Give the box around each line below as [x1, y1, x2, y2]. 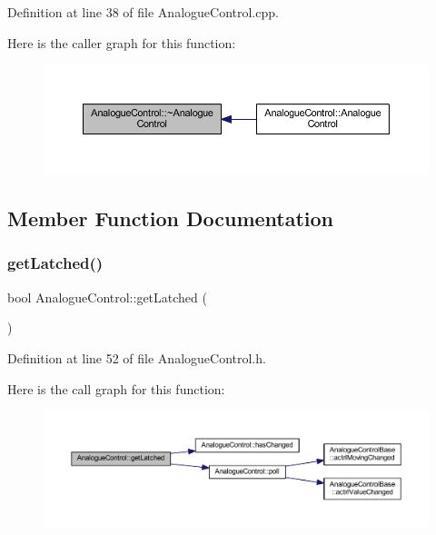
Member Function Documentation [7, 204, 334, 233]
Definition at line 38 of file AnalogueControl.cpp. [7, 3, 279, 21]
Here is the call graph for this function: [7, 379, 225, 398]
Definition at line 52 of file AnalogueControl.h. [7, 348, 266, 367]
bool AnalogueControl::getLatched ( [7, 287, 207, 306]
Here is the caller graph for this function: [7, 33, 236, 52]
